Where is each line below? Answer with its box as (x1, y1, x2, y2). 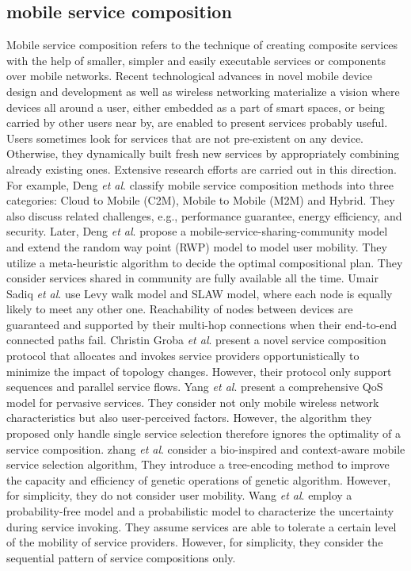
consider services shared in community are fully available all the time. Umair (6, 270, 379, 286)
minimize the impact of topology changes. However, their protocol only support (6, 362, 392, 379)
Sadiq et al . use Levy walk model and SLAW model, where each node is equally (6, 285, 393, 301)
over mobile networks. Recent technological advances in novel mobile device (6, 67, 372, 84)
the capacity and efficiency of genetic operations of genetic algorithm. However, (6, 471, 391, 488)
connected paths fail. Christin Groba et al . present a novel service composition (6, 331, 386, 348)
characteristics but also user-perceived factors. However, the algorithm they (6, 409, 372, 426)
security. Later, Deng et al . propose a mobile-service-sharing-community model (6, 223, 388, 240)
